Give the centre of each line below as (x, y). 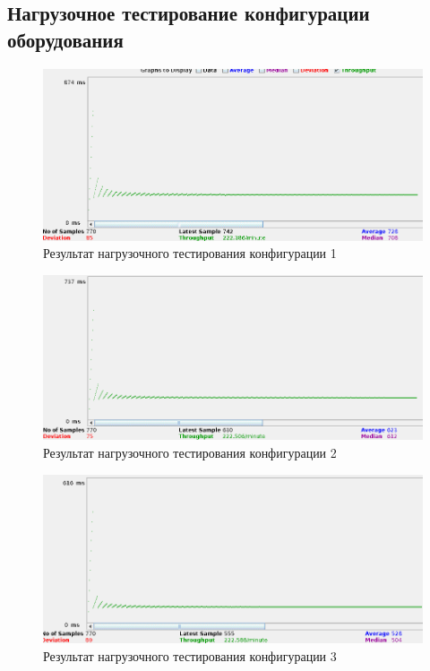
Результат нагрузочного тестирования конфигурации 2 (190, 452)
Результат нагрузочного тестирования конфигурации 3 (190, 655)
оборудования (65, 39)
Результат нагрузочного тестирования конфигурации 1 (190, 253)
